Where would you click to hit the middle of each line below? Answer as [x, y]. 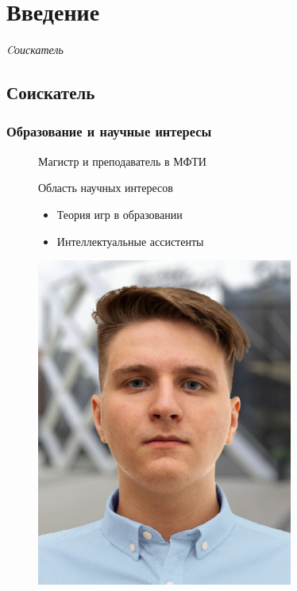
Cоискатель [35, 50]
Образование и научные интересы [109, 131]
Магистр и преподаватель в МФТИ [122, 161]
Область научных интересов [106, 188]
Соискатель [51, 92]
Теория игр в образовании [120, 214]
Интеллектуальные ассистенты [130, 241]
